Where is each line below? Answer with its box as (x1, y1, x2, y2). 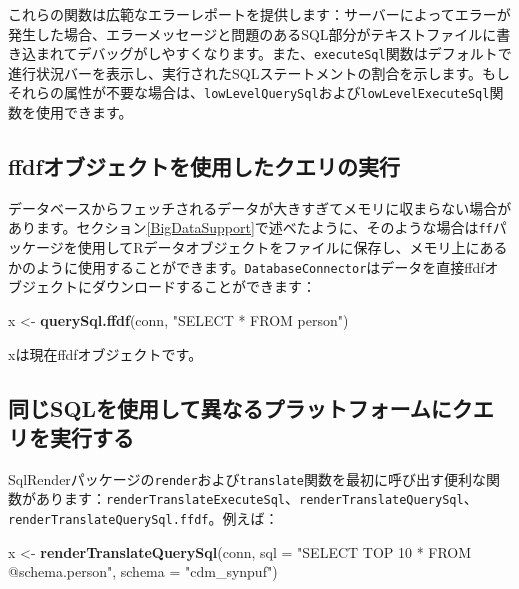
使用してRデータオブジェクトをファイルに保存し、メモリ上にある (77, 237, 508, 258)
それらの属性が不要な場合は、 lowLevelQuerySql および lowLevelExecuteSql (8, 82, 490, 103)
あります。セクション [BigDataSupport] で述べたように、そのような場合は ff (8, 217, 493, 238)
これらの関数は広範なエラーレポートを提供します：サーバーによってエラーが (8, 4, 511, 24)
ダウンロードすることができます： (91, 276, 316, 297)
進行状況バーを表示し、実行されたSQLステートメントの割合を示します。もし (8, 62, 511, 83)
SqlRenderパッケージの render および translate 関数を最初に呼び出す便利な (8, 468, 486, 489)
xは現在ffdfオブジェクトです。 (8, 343, 203, 364)
